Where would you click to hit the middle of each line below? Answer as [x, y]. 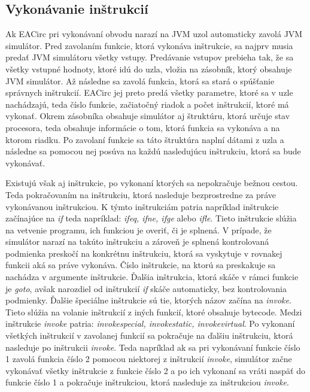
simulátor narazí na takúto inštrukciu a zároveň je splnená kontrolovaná [137, 241]
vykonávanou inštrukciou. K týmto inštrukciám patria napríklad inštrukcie [142, 206]
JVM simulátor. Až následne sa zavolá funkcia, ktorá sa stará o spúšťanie [140, 80]
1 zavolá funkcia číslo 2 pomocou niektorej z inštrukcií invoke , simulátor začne [149, 359]
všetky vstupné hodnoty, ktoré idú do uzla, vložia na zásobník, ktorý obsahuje [149, 69]
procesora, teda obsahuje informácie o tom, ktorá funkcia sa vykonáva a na [143, 127]
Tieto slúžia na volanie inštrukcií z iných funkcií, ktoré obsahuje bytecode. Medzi [154, 312]
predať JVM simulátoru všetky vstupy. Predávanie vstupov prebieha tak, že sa [150, 57]
